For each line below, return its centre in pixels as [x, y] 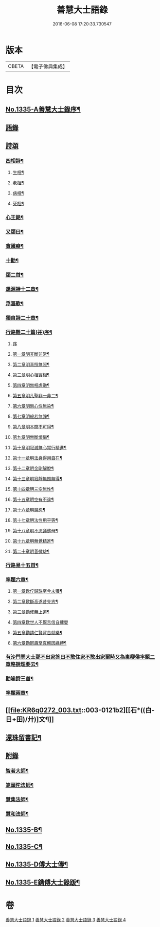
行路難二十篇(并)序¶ [29, 332]
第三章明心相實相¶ [31, 375]
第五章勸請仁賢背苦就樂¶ [37, 633]
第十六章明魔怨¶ [29, 510]
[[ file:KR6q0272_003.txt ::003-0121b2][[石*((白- [80, 710]
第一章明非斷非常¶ [31, 354]
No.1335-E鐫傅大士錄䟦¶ [43, 883]
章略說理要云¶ [22, 664]
